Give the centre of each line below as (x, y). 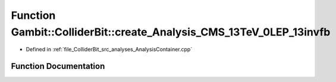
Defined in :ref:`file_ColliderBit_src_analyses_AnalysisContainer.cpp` (109, 50)
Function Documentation (58, 66)
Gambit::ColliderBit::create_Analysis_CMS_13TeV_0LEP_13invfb (171, 32)
